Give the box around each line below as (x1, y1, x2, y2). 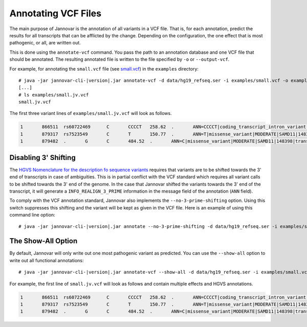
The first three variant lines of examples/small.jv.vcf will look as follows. (9, 110, 172, 116)
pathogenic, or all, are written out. (9, 40, 81, 46)
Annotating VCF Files (9, 8, 102, 19)
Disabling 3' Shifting (9, 153, 76, 162)
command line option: (9, 212, 56, 218)
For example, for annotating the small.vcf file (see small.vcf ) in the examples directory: (9, 65, 199, 72)
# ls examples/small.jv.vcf (18, 92, 89, 98)
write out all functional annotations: (9, 257, 84, 263)
